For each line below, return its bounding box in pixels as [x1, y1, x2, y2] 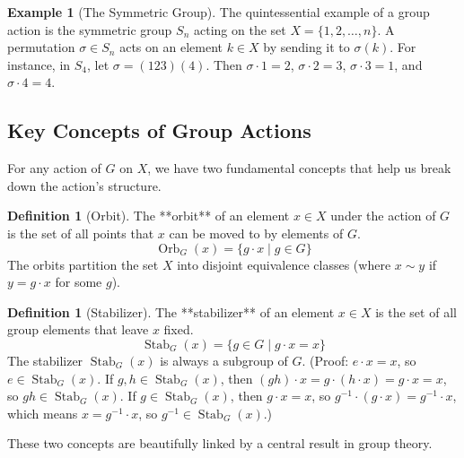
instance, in [7, 55, 71, 73]
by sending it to [263, 38, 350, 56]
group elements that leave [7, 320, 149, 339]
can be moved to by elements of [169, 223, 344, 242]
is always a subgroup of [160, 350, 288, 369]
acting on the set [193, 20, 286, 39]
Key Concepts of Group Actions [7, 117, 311, 144]
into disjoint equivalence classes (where [177, 255, 391, 273]
